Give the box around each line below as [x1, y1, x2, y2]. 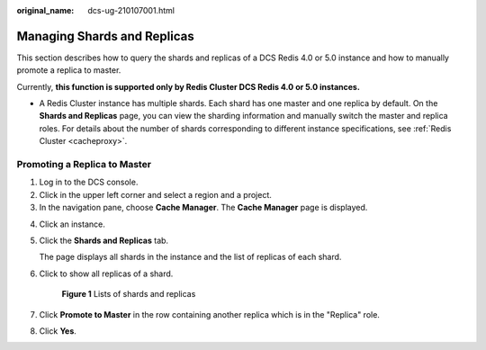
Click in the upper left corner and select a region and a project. [39, 189, 272, 200]
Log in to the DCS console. [39, 176, 139, 188]
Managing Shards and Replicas [16, 28, 194, 44]
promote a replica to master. [16, 65, 121, 76]
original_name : [16, 5, 75, 15]
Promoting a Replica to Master [16, 158, 152, 171]
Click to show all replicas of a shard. [39, 268, 174, 279]
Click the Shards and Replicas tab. [39, 235, 169, 246]
